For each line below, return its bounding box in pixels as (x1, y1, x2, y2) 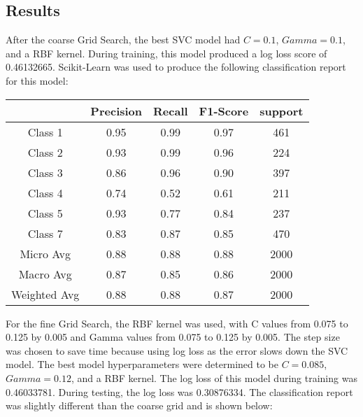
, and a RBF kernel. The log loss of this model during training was (71, 370, 357, 385)
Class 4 (27, 184, 63, 201)
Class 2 (27, 143, 63, 160)
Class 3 (27, 164, 63, 181)
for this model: (6, 73, 69, 87)
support (259, 102, 304, 119)
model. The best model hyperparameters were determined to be (6, 357, 278, 372)
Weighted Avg (11, 285, 80, 302)
